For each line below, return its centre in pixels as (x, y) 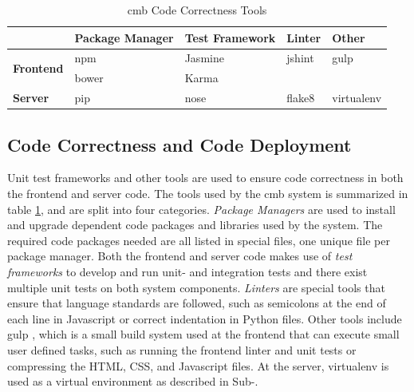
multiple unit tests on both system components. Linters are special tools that (196, 287)
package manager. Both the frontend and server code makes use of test (180, 256)
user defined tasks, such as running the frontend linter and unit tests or (182, 349)
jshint (300, 58)
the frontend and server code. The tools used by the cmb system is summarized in (208, 194)
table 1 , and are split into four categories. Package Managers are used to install (201, 209)
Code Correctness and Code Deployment (179, 144)
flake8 (301, 98)
